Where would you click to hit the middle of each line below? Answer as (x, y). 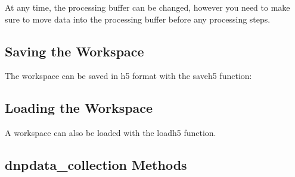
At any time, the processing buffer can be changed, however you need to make (147, 7)
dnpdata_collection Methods (96, 165)
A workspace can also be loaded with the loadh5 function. (111, 133)
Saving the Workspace (74, 51)
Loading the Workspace (79, 108)
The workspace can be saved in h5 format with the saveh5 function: (128, 76)
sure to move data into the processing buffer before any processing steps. (138, 19)
